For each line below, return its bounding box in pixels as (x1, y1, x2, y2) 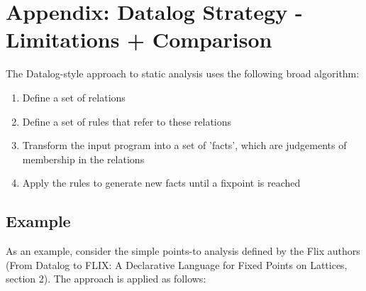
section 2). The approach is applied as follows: (6, 271, 206, 286)
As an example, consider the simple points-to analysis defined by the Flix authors (6, 243, 360, 258)
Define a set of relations (22, 89, 126, 104)
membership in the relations (22, 151, 145, 166)
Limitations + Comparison (6, 25, 272, 54)
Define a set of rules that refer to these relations (22, 114, 232, 128)
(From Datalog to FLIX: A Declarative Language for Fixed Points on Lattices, (6, 257, 348, 272)
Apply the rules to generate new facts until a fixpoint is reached (22, 175, 301, 190)
